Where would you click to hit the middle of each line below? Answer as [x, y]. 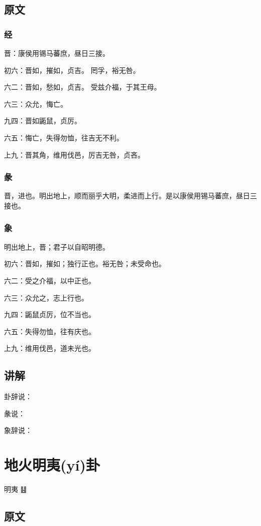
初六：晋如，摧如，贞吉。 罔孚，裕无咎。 [72, 70]
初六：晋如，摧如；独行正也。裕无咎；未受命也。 [85, 264]
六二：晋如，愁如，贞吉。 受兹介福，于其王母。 [83, 87]
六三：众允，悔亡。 [36, 103]
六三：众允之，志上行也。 [46, 297]
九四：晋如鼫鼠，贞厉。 [43, 121]
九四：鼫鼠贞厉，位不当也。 [50, 314]
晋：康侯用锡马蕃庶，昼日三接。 [57, 53]
